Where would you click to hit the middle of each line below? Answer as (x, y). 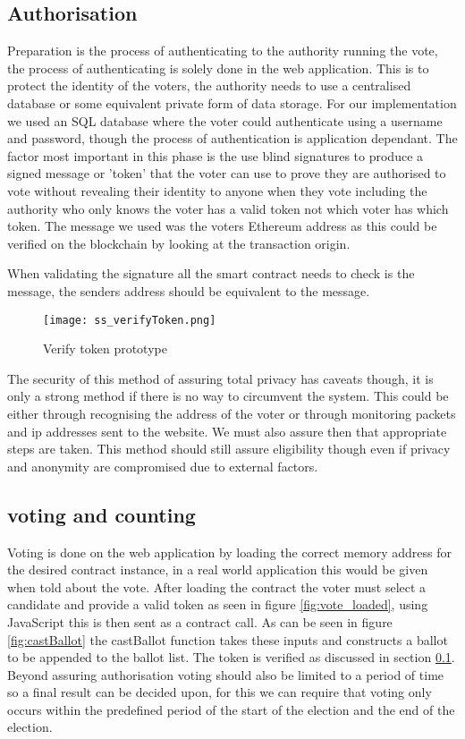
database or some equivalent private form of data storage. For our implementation (232, 102)
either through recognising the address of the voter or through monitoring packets (232, 413)
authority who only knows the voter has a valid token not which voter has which (228, 208)
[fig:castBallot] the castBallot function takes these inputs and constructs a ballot (228, 639)
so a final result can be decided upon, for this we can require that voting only (220, 692)
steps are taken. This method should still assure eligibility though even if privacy (229, 449)
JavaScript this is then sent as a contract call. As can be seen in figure (200, 621)
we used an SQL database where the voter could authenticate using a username (225, 120)
